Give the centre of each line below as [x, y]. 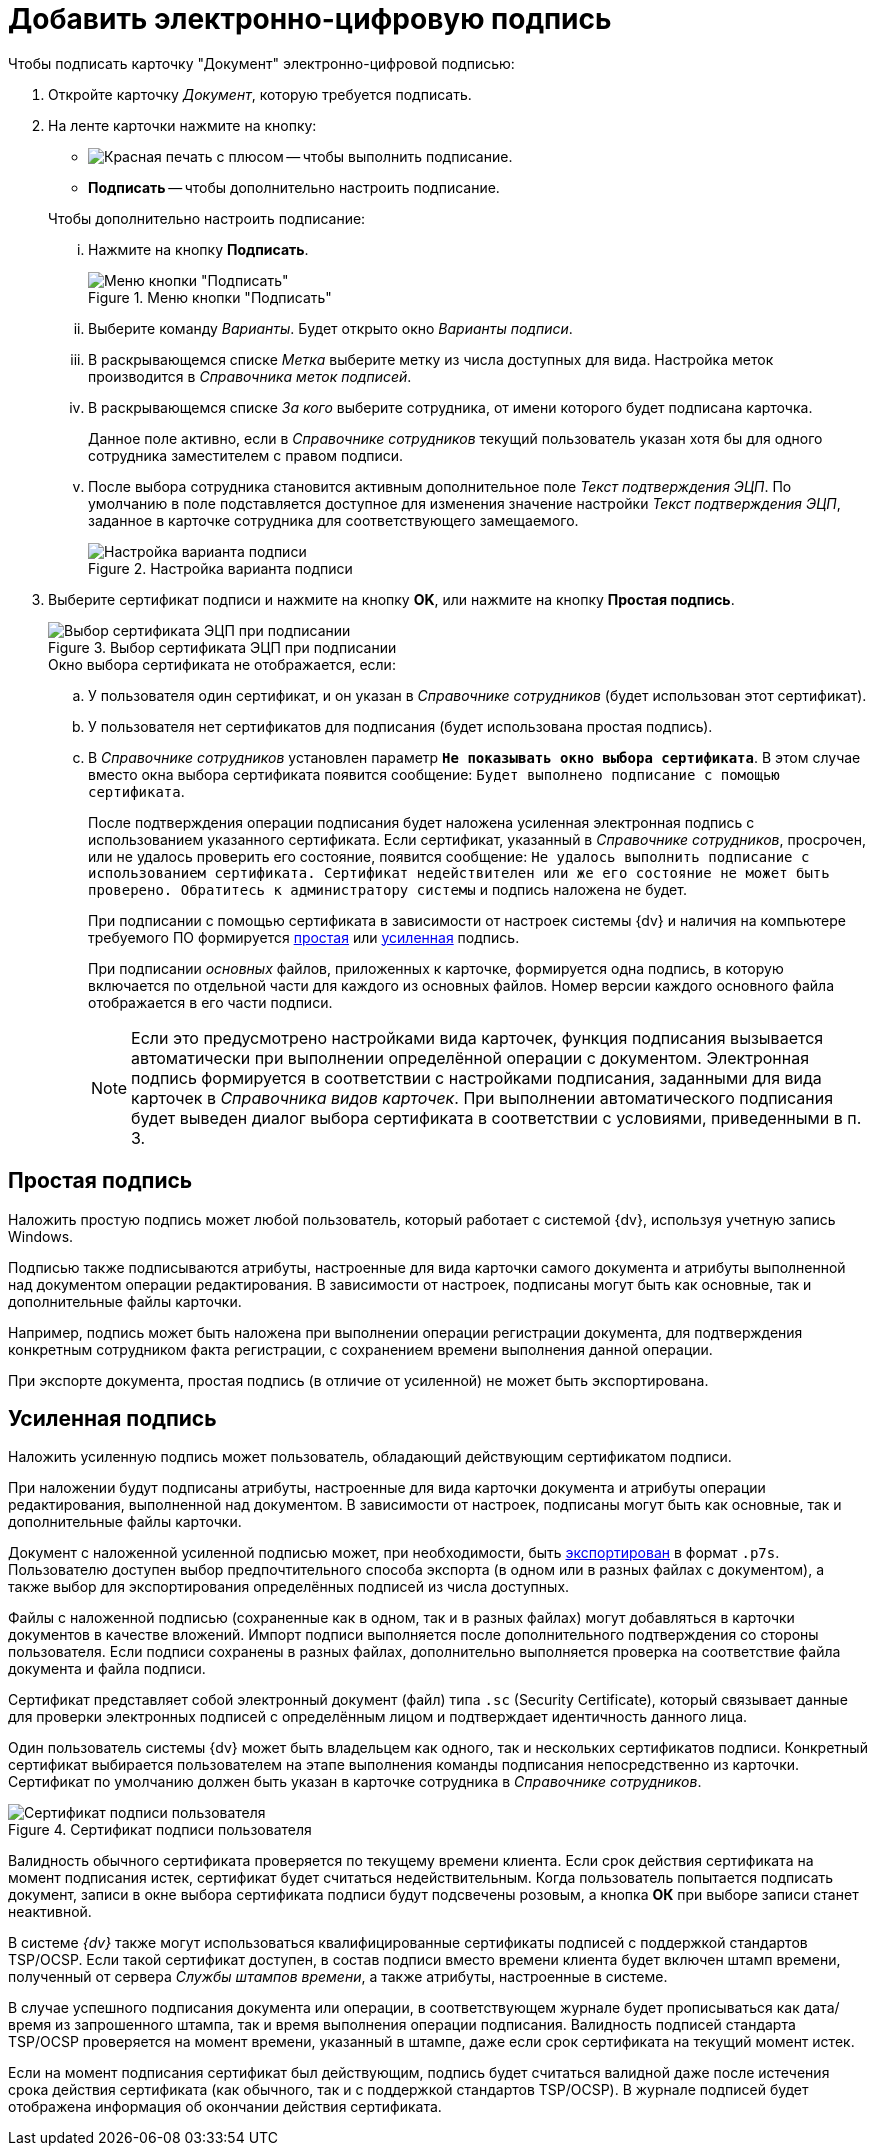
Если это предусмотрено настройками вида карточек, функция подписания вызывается [477, 1037]
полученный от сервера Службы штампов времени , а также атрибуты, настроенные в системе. [338, 1977]
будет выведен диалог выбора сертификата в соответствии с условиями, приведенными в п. [496, 1117]
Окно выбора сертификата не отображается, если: [222, 664]
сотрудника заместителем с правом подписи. [246, 455]
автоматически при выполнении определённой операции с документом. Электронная [470, 1057]
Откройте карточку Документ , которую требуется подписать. [260, 94]
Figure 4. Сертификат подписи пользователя [160, 1830]
